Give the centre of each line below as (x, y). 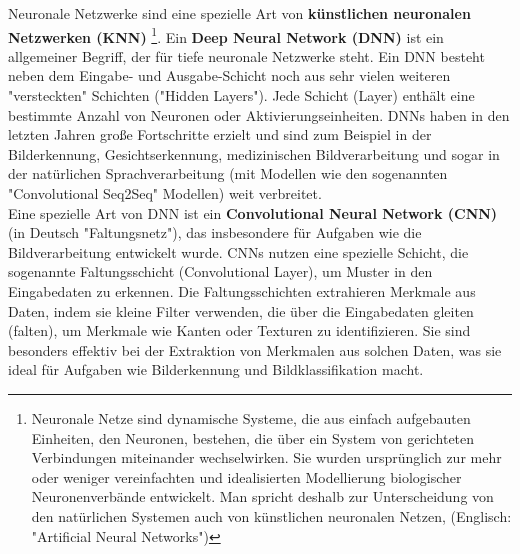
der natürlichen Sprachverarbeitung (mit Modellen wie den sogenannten (228, 173)
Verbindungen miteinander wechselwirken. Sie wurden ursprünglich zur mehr (266, 457)
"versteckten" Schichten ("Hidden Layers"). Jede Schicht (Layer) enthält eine (241, 95)
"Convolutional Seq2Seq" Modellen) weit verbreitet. (165, 193)
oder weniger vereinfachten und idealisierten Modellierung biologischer (246, 476)
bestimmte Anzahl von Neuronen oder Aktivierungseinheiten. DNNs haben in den (259, 114)
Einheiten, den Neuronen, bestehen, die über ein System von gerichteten (253, 437)
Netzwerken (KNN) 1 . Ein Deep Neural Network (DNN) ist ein (226, 35)
